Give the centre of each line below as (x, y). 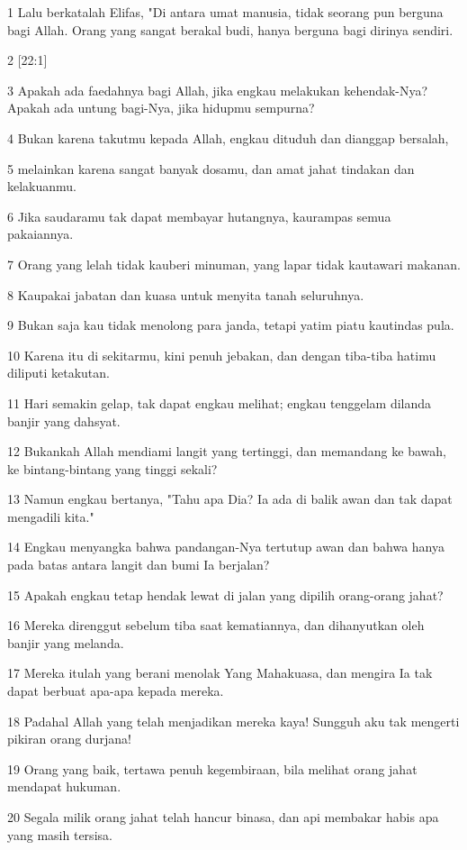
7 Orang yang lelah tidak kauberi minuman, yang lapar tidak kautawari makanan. (234, 264)
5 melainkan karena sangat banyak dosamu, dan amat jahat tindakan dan (211, 168)
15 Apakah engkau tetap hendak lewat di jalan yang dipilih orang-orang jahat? (225, 594)
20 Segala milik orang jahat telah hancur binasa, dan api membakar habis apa (223, 817)
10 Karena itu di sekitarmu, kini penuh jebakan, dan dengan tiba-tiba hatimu (222, 355)
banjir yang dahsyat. (64, 420)
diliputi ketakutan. (58, 373)
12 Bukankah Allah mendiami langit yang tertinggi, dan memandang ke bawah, (227, 451)
